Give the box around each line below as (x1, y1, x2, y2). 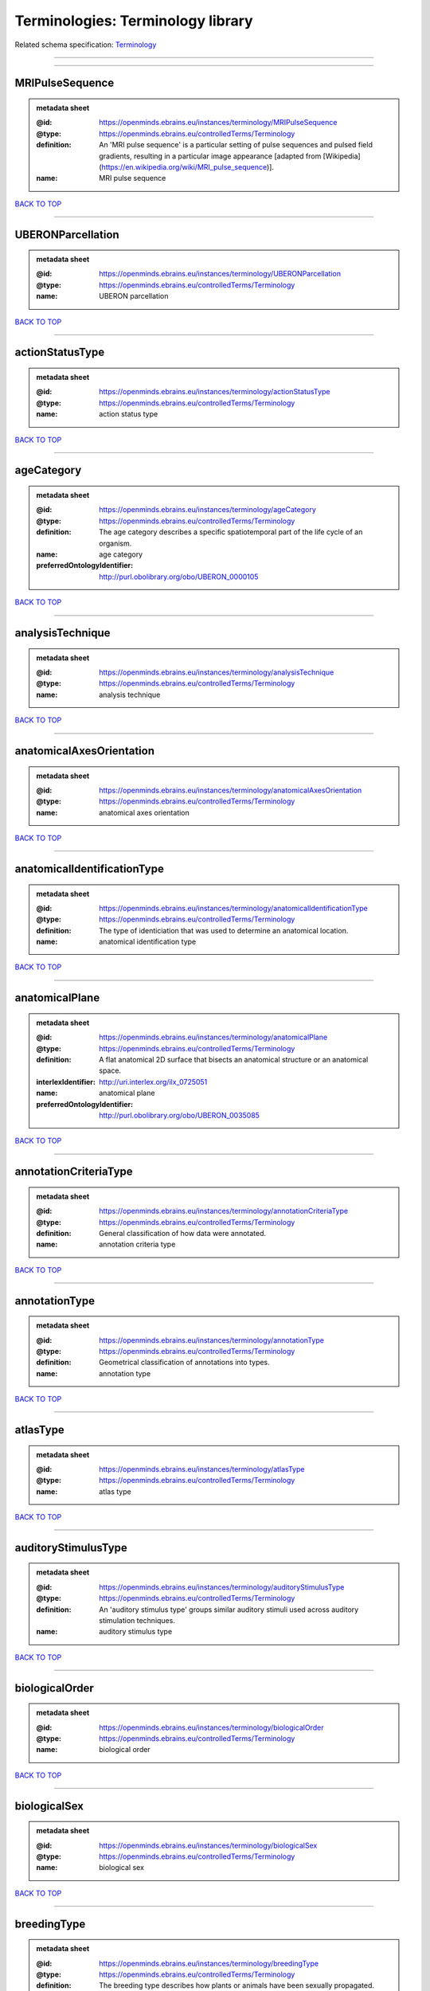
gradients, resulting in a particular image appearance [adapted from (99, 151, 322, 161)
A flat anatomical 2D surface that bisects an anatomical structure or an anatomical (99, 1055, 369, 1065)
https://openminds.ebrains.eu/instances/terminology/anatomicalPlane (99, 1032, 328, 1042)
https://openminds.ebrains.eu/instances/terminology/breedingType (99, 1958, 319, 1968)
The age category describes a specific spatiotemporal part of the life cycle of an (99, 527, 363, 537)
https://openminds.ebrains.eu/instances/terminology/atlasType (99, 1464, 305, 1473)
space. (99, 1066, 122, 1075)
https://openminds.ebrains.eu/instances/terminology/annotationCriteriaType (99, 1207, 349, 1216)
